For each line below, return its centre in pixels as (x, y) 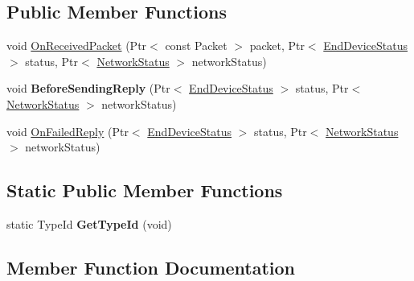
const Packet (196, 45)
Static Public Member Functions (145, 190)
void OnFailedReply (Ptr (68, 131)
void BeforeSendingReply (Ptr (88, 88)
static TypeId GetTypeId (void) (89, 223)
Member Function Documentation (151, 267)
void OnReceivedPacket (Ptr (77, 45)
